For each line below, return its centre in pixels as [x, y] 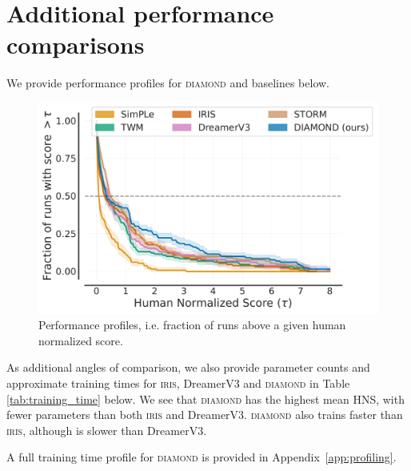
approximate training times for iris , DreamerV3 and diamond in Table [178, 383]
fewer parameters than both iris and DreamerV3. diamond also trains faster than [205, 415]
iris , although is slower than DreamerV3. [107, 430]
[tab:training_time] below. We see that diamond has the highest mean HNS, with [205, 399]
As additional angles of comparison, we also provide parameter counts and [188, 367]
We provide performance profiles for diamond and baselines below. [168, 83]
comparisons [76, 44]
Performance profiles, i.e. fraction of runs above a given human [192, 325]
